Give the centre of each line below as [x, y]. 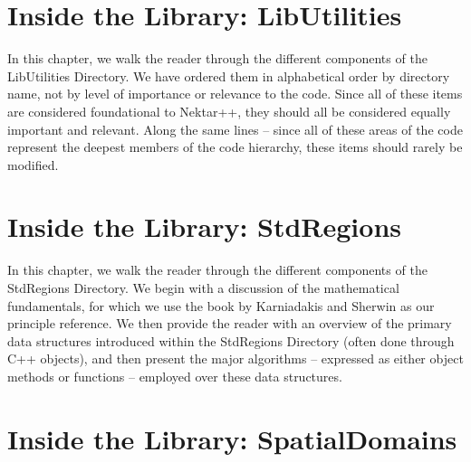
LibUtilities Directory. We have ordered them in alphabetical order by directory [229, 75]
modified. [33, 164]
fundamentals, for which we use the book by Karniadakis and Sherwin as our [221, 305]
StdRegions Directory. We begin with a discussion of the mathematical [203, 288]
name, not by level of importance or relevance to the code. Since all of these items [235, 94]
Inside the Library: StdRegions [205, 226]
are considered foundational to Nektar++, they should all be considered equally [229, 111]
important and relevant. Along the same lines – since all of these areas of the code [235, 129]
